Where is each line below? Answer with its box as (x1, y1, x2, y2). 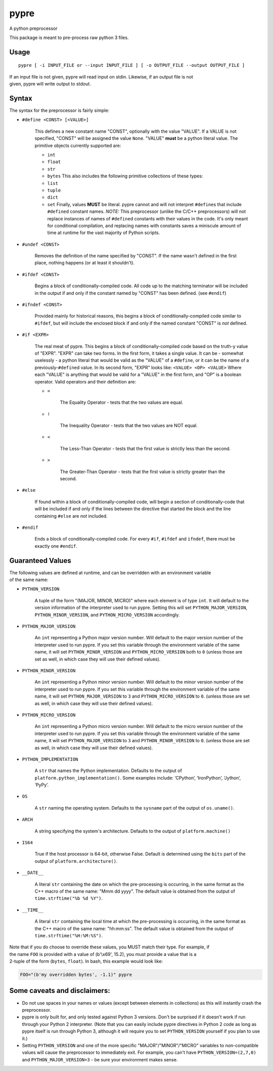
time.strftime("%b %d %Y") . (34, 895, 103, 901)
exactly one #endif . (34, 543, 78, 549)
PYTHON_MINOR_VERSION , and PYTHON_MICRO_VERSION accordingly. (34, 611, 180, 618)
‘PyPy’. (34, 782, 49, 788)
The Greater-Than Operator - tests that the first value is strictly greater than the (60, 469, 225, 475)
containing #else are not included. (34, 513, 108, 519)
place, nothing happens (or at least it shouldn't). (34, 260, 135, 266)
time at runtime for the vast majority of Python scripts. (47, 230, 160, 236)
